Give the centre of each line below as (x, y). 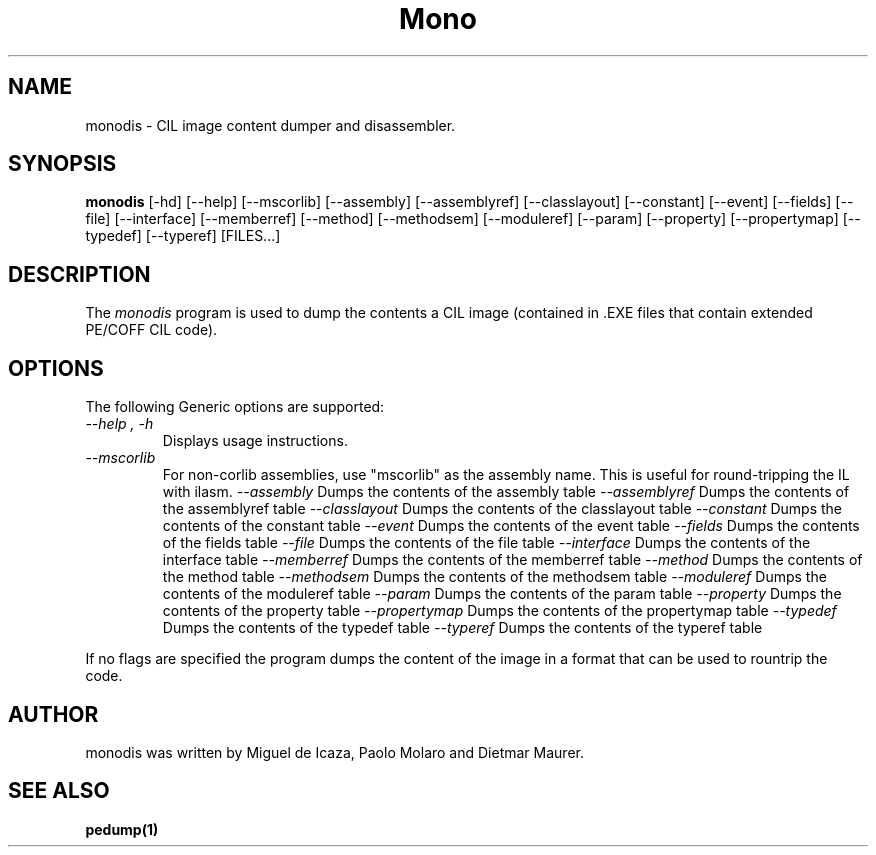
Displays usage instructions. (255, 441)
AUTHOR (53, 714)
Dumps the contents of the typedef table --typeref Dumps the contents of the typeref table (462, 628)
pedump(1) (122, 829)
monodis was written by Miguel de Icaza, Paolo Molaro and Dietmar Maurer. (334, 752)
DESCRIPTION (79, 274)
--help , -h (119, 424)
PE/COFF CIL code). (151, 330)
